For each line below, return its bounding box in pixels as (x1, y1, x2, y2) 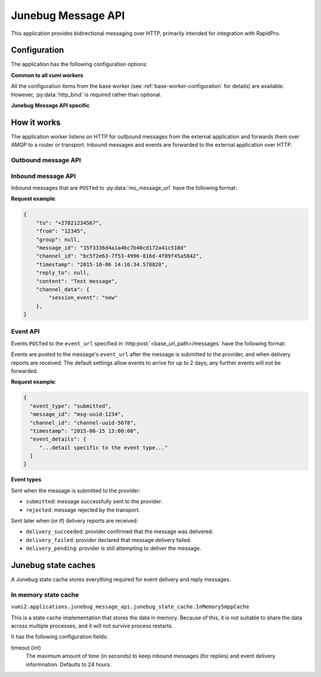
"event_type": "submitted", (30, 402, 112, 410)
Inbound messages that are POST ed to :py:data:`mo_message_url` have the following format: (11, 184, 237, 191)
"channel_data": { (36, 286, 90, 292)
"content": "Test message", (36, 278, 118, 285)
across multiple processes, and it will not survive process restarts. (11, 622, 174, 629)
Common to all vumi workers (11, 71, 83, 78)
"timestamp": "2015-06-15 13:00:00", (30, 427, 140, 434)
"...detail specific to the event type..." (39, 444, 168, 451)
